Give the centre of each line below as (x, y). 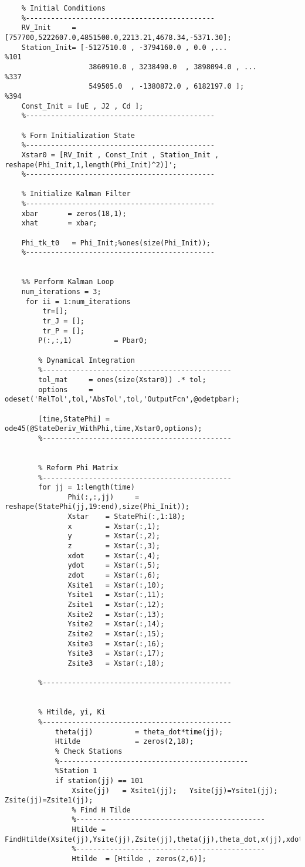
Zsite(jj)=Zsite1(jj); (49, 800)
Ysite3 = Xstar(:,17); (116, 654)
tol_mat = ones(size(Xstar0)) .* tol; (122, 379)
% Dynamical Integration (87, 360)
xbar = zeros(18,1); (74, 213)
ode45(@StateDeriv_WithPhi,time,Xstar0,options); (104, 429)
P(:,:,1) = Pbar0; (93, 341)
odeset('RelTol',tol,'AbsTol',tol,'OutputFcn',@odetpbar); (122, 399)
